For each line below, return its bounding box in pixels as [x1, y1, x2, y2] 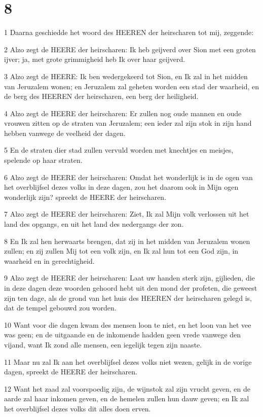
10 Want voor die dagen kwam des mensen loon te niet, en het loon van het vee [4, 319, 251, 330]
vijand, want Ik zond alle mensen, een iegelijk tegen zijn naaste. [4, 339, 202, 350]
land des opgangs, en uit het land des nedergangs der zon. [4, 219, 184, 229]
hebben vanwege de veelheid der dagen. [4, 127, 126, 138]
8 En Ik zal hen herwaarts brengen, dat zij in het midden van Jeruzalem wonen [4, 235, 250, 246]
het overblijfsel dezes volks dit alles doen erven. [4, 403, 151, 413]
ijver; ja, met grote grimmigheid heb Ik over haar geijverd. [4, 54, 185, 64]
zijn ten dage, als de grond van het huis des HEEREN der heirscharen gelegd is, [4, 292, 252, 303]
